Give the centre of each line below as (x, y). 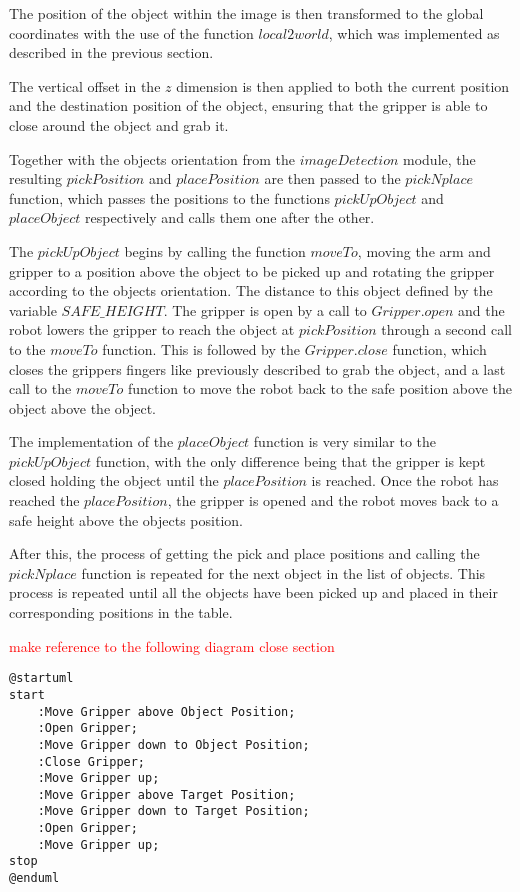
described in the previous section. (111, 52)
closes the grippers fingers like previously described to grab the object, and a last (257, 368)
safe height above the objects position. (126, 519)
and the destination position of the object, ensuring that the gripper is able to (248, 105)
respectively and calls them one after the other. (230, 217)
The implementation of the (91, 441)
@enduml (34, 878)
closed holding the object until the (114, 480)
